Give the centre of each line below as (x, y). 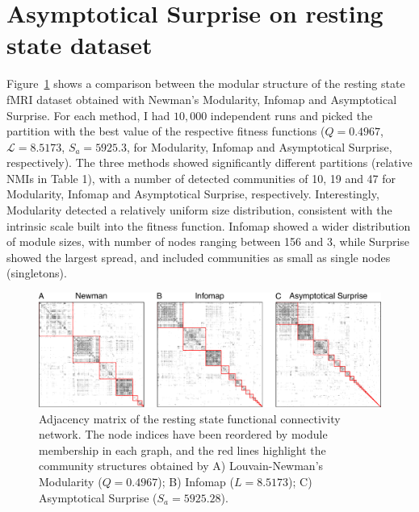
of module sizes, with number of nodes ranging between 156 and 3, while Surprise (208, 241)
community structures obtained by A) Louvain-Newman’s (181, 466)
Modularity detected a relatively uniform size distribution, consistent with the (199, 210)
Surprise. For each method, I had (88, 115)
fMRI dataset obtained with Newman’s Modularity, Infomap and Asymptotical (202, 99)
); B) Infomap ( (196, 482)
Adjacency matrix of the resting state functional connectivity (190, 418)
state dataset (80, 45)
